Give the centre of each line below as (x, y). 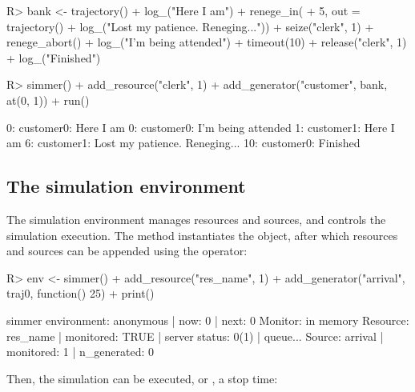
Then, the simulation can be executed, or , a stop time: (142, 378)
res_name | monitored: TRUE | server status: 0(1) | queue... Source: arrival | (195, 336)
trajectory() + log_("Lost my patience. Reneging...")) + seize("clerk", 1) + (190, 26)
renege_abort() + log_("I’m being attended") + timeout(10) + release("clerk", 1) (207, 42)
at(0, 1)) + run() (48, 100)
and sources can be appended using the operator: (127, 251)
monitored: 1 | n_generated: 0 (81, 352)
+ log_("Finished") (54, 57)
